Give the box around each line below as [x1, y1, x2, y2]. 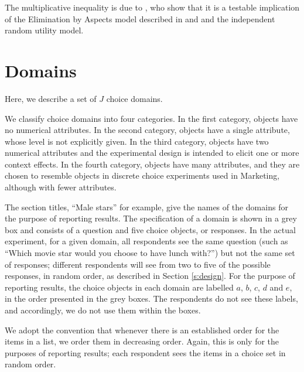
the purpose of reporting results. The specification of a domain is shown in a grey [5, 212, 297, 224]
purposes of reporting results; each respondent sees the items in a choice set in [5, 346, 286, 359]
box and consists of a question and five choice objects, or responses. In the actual [5, 223, 296, 236]
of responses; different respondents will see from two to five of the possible [5, 258, 271, 270]
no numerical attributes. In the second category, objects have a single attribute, [5, 124, 290, 136]
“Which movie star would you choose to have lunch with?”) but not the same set [5, 247, 295, 259]
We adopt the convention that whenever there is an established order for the [5, 323, 279, 336]
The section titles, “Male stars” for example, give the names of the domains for [5, 200, 288, 213]
